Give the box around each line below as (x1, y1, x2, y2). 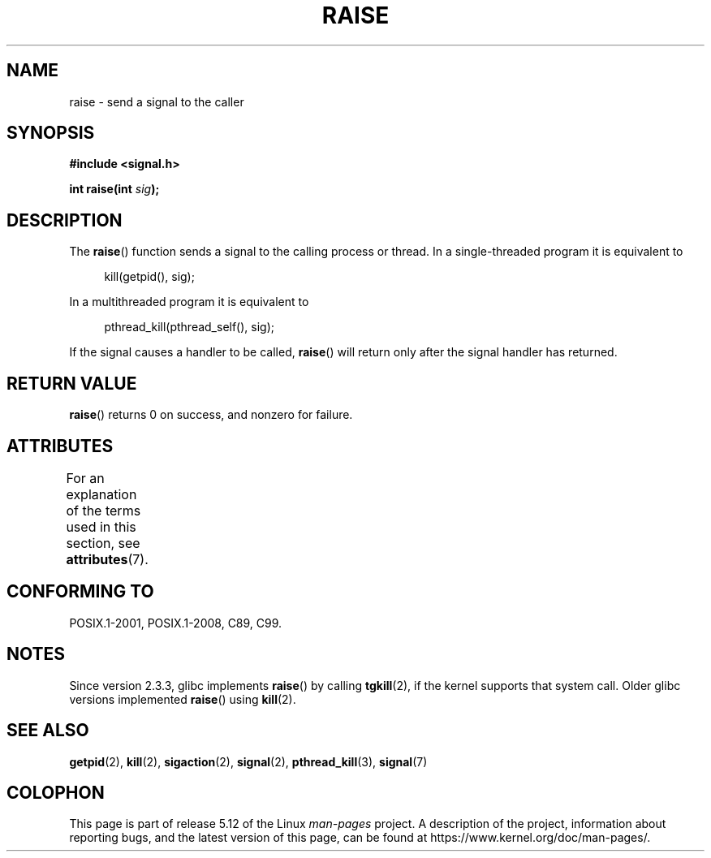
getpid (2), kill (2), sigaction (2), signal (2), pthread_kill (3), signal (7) (69, 754, 428, 769)
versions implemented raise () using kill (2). (69, 692, 296, 706)
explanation (66, 485, 137, 502)
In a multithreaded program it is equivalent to (69, 295, 309, 309)
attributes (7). (66, 550, 149, 567)
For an (66, 469, 105, 486)
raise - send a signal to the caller (69, 94, 244, 109)
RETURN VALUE (6, 373, 137, 394)
